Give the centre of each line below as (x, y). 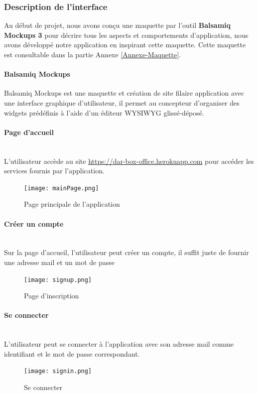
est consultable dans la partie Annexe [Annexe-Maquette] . (92, 54)
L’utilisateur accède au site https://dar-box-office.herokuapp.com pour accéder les (129, 161)
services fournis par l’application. (54, 171)
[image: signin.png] (58, 371)
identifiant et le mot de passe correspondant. (72, 353)
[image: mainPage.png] (62, 188)
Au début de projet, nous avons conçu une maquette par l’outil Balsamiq (118, 25)
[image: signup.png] (58, 280)
